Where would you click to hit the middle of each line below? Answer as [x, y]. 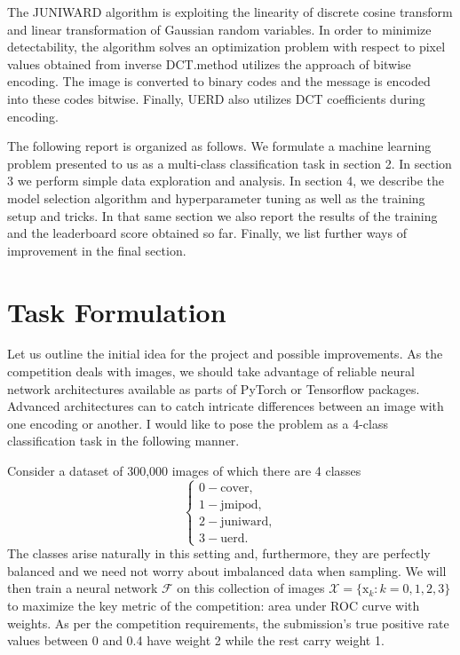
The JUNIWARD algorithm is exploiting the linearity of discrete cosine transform [230, 12]
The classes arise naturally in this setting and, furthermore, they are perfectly [219, 553]
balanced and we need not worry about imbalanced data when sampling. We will [227, 570]
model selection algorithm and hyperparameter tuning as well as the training [216, 197]
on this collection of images [251, 588]
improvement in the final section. [97, 250]
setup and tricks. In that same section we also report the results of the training [222, 215]
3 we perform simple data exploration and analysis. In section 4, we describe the [226, 181]
